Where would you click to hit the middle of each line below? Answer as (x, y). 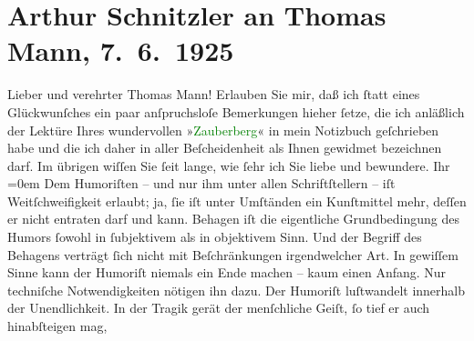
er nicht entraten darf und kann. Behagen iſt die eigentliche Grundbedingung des (234, 219)
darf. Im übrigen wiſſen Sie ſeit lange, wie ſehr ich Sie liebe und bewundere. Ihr (229, 165)
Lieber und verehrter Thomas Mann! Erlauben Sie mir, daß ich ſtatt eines (214, 94)
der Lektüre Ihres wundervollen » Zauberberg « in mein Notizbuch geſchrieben (223, 130)
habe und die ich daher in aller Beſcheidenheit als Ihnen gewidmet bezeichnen (225, 148)
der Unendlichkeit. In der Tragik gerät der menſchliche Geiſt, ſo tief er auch (219, 308)
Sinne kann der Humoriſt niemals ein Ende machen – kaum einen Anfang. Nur (227, 272)
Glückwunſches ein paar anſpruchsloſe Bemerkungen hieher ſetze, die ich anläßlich (236, 111)
